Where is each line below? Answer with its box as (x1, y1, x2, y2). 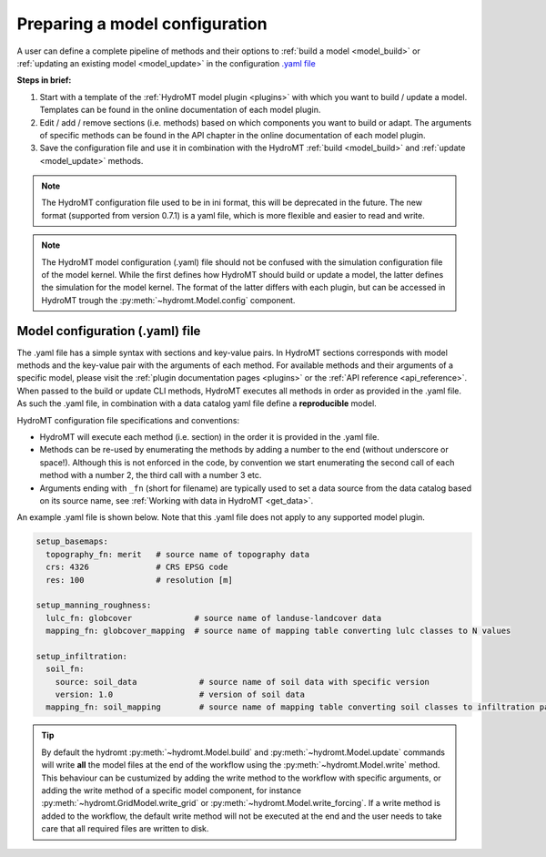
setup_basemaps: (35, 536, 109, 546)
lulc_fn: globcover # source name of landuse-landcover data (45, 613, 382, 623)
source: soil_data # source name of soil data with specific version (55, 677, 430, 687)
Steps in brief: (16, 75, 72, 86)
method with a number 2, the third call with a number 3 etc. (39, 470, 262, 481)
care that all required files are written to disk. (41, 823, 209, 834)
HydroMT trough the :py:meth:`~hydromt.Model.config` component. (41, 294, 296, 305)
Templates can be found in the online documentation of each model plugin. (39, 105, 321, 116)
